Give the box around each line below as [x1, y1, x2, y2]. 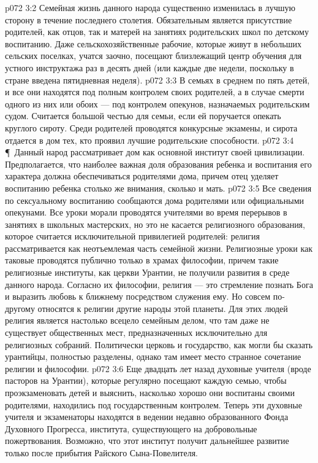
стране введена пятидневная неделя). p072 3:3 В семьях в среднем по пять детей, [5, 73, 310, 86]
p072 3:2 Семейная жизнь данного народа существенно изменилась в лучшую [5, 1, 295, 14]
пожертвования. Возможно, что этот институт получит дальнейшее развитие [5, 434, 289, 447]
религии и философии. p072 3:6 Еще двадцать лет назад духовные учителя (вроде [5, 362, 311, 375]
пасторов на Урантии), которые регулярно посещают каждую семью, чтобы [5, 374, 287, 387]
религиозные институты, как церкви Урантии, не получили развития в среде [5, 266, 290, 279]
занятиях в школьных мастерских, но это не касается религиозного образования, [5, 217, 305, 230]
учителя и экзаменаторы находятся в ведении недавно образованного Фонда [5, 410, 289, 423]
